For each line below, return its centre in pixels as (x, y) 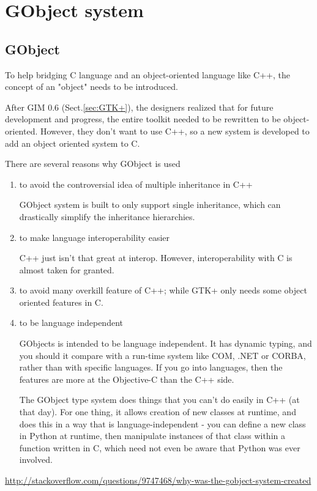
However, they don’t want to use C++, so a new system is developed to (175, 131)
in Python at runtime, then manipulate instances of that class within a (152, 436)
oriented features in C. (61, 302)
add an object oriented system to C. (73, 143)
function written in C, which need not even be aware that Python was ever (160, 447)
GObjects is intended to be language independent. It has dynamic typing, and (166, 343)
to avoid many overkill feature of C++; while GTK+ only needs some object (163, 290)
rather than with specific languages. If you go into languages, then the (151, 367)
